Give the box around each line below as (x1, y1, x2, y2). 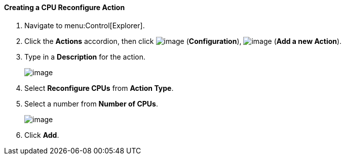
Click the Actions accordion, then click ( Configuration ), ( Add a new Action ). (24, 36, 342, 45)
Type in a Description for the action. (24, 52, 146, 61)
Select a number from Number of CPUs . (24, 99, 158, 108)
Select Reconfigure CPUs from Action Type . (24, 83, 174, 92)
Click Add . (24, 130, 59, 139)
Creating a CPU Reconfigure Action (4, 3, 125, 12)
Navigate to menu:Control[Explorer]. (24, 21, 145, 30)
